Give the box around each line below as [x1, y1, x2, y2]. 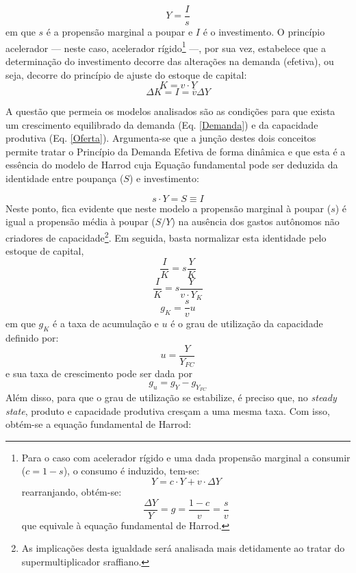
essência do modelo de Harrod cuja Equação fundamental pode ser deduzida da [5, 157, 338, 172]
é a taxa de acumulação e [53, 316, 159, 331]
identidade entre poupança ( [5, 171, 124, 186]
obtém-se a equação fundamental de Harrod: [5, 417, 192, 431]
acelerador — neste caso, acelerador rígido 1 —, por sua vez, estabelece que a [5, 38, 326, 55]
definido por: [5, 331, 59, 345]
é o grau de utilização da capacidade [170, 316, 323, 331]
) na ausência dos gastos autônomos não [171, 214, 340, 229]
